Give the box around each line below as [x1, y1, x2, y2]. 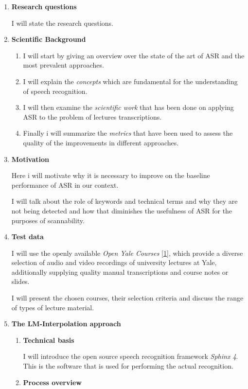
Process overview [23, 377, 82, 387]
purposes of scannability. [11, 215, 85, 225]
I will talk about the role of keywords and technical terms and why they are [11, 196, 238, 206]
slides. [11, 276, 30, 286]
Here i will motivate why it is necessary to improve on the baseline [11, 170, 210, 180]
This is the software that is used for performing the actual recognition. [23, 361, 233, 371]
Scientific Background [11, 34, 86, 44]
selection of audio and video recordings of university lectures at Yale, [11, 257, 217, 267]
